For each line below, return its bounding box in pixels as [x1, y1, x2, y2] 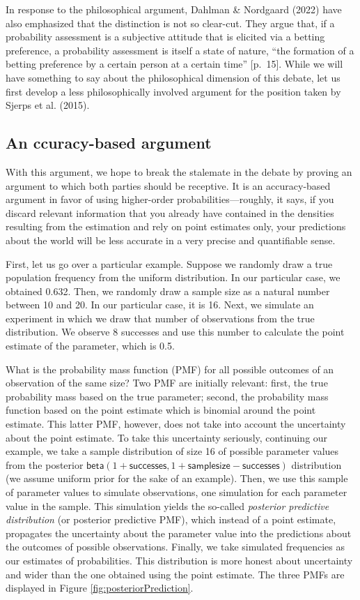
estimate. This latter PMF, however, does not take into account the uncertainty [6, 417, 346, 431]
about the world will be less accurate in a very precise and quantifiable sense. [6, 232, 336, 247]
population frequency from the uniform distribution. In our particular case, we [6, 270, 341, 285]
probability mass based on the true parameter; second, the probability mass [6, 389, 329, 403]
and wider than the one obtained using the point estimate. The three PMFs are [6, 567, 345, 581]
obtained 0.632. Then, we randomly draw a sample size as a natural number [6, 283, 330, 298]
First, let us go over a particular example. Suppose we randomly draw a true [6, 256, 333, 271]
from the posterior [6, 457, 84, 472]
